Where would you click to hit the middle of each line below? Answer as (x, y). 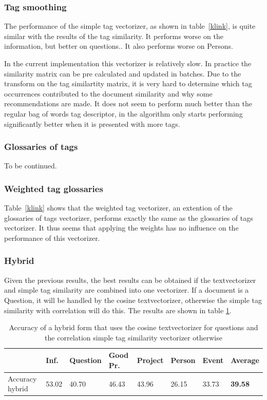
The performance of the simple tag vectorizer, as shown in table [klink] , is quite (130, 26)
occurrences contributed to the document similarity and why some (108, 93)
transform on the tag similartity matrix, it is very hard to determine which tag (128, 83)
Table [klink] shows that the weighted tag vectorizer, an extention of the (118, 208)
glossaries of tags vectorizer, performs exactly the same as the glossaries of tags (129, 217)
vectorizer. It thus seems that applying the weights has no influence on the (121, 228)
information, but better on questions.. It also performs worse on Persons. (119, 46)
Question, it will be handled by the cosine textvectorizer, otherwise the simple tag (133, 300)
